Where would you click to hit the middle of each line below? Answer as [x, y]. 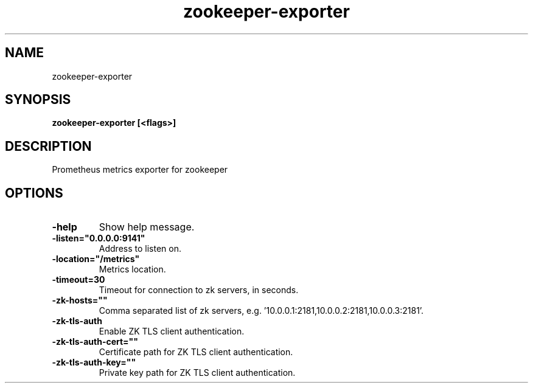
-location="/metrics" [96, 259]
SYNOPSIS [38, 100]
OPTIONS [34, 193]
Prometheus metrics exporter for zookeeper [140, 170]
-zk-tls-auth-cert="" [95, 342]
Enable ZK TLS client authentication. [172, 331]
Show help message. [147, 227]
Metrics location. [132, 269]
